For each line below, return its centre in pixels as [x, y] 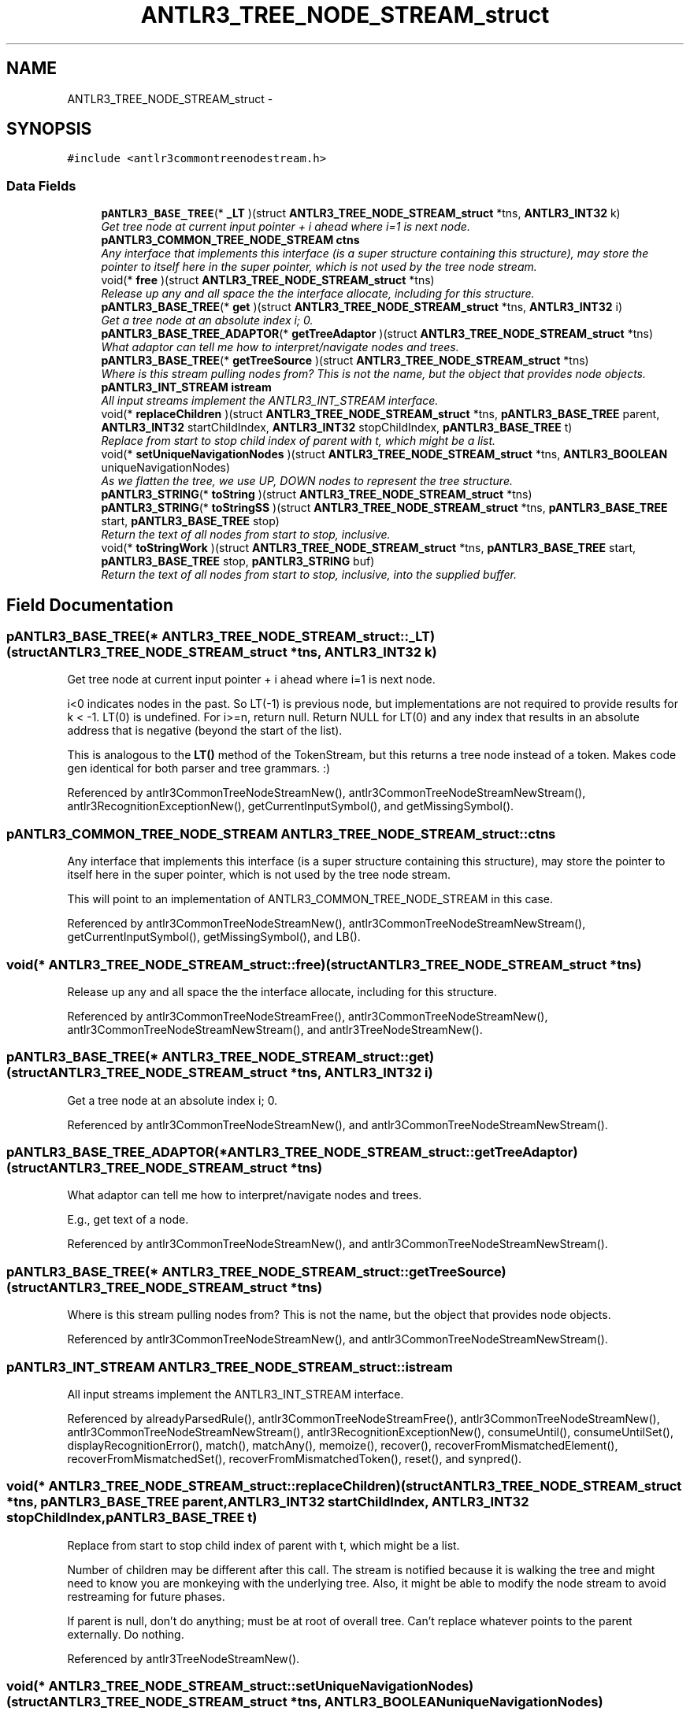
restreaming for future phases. [146, 1596]
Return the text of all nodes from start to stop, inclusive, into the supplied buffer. [309, 575]
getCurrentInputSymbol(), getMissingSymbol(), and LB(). [214, 937]
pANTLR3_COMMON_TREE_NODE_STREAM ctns [230, 240]
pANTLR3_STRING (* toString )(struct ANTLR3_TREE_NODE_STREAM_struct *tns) [317, 494]
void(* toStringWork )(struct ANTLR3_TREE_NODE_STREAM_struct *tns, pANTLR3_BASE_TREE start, [369, 548]
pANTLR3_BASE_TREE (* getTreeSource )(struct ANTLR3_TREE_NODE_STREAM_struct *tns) [345, 361]
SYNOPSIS [49, 129]
